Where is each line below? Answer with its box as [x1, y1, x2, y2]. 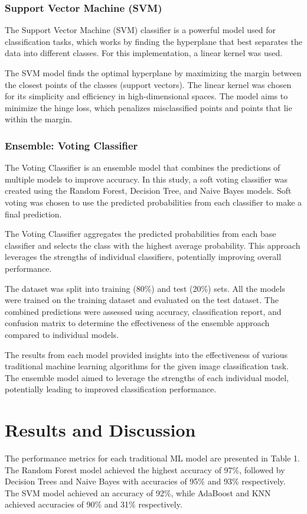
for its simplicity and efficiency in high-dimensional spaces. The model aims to [5, 90, 288, 102]
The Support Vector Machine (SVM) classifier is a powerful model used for [5, 24, 276, 36]
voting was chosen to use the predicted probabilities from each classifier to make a [5, 196, 302, 208]
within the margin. [5, 113, 73, 125]
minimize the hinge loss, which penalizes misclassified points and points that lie [5, 101, 292, 113]
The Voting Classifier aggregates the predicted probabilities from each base [5, 227, 276, 240]
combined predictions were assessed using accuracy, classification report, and [5, 305, 282, 317]
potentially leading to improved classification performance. [5, 383, 217, 395]
